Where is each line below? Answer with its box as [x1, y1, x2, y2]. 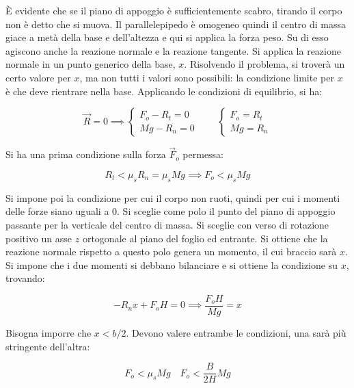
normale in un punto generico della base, [5, 57, 176, 71]
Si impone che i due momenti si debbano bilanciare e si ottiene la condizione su [5, 257, 338, 272]
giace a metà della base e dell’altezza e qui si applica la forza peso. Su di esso [5, 30, 329, 44]
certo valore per [5, 70, 71, 84]
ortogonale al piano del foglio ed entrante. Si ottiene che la [82, 231, 328, 245]
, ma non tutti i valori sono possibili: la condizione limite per [79, 70, 334, 84]
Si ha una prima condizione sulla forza [5, 147, 166, 161]
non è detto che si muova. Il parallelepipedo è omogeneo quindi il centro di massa [5, 16, 346, 31]
